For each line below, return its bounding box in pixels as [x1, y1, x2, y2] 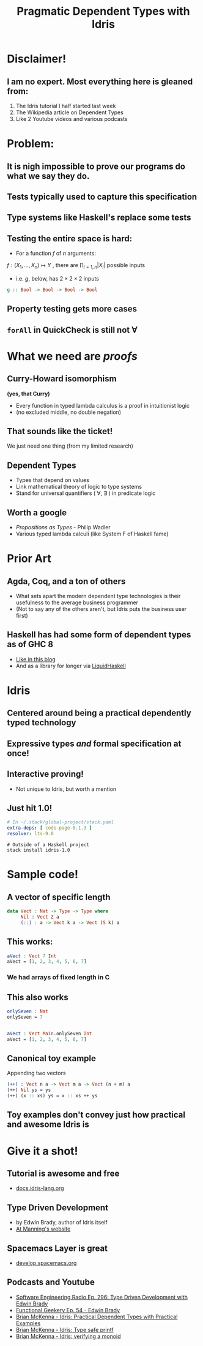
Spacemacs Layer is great [7, 1243, 108, 1253]
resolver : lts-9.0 [7, 831, 54, 837]
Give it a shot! [7, 1144, 78, 1158]
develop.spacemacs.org [15, 1259, 77, 1266]
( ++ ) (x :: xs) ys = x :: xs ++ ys [7, 1093, 98, 1099]
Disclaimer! [7, 52, 67, 66]
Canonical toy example [7, 1053, 97, 1064]
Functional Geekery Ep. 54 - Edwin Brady [15, 1306, 120, 1313]
